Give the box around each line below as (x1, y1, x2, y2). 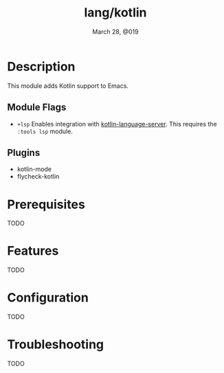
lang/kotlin (84, 5, 147, 21)
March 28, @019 (92, 27, 139, 36)
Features (7, 243, 59, 259)
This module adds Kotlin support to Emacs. (7, 81, 129, 90)
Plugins (7, 146, 41, 159)
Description (7, 58, 76, 74)
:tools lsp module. (16, 127, 74, 135)
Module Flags (7, 102, 67, 113)
